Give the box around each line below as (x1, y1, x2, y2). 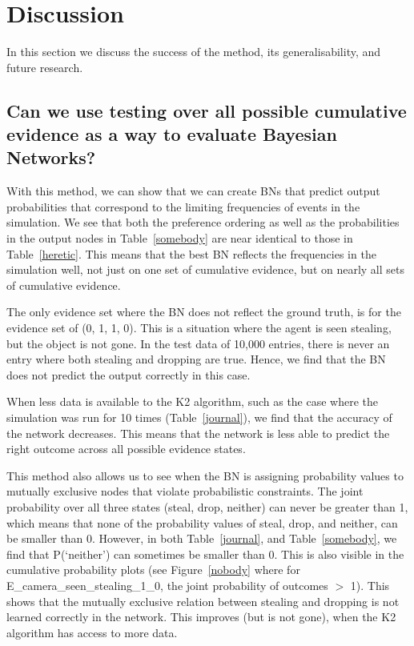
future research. (6, 58, 83, 75)
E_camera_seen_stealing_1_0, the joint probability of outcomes (6, 576, 328, 593)
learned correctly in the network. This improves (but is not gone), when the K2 (6, 608, 396, 625)
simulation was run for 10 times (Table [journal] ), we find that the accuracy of (6, 409, 392, 426)
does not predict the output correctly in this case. (6, 366, 251, 383)
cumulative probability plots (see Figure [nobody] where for (6, 561, 300, 578)
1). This (350, 576, 390, 593)
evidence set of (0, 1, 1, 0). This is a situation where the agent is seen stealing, (6, 319, 392, 336)
